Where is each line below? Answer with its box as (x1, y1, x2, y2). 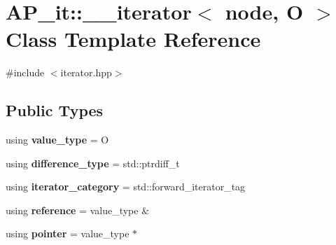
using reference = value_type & (6, 202, 150, 217)
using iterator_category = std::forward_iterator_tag (6, 179, 246, 194)
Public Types (6, 99, 104, 121)
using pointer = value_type (6, 226, 129, 241)
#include (6, 65, 45, 80)
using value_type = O (6, 132, 109, 147)
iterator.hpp (60, 65, 112, 80)
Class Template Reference (6, 24, 261, 53)
